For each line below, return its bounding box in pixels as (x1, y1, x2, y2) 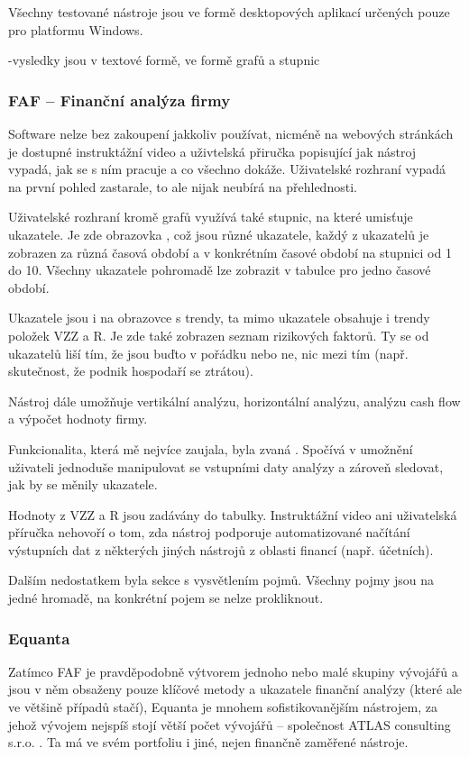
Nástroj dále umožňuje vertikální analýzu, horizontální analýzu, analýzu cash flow (8, 391, 461, 410)
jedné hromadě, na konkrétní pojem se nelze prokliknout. (8, 588, 324, 607)
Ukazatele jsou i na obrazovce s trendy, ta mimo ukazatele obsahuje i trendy (8, 308, 430, 327)
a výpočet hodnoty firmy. (8, 409, 148, 428)
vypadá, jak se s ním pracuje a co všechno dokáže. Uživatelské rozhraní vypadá (8, 160, 446, 178)
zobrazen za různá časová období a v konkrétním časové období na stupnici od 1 (8, 242, 452, 261)
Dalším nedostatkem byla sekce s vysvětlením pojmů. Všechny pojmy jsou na (8, 570, 435, 589)
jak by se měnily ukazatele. (8, 475, 158, 494)
